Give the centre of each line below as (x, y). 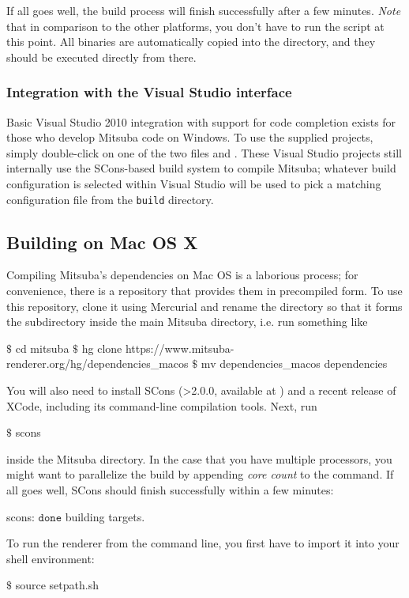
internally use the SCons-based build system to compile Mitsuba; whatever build (201, 168)
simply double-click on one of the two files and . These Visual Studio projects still (204, 152)
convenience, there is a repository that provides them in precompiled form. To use (204, 291)
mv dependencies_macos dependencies (294, 363)
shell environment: (51, 558)
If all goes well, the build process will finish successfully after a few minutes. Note (204, 10)
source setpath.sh (57, 585)
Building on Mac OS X (102, 242)
